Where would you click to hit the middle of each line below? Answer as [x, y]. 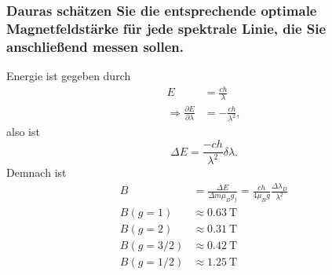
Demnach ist [36, 172]
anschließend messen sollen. [95, 46]
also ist [23, 132]
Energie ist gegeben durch [69, 76]
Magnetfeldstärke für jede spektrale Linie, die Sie [166, 28]
